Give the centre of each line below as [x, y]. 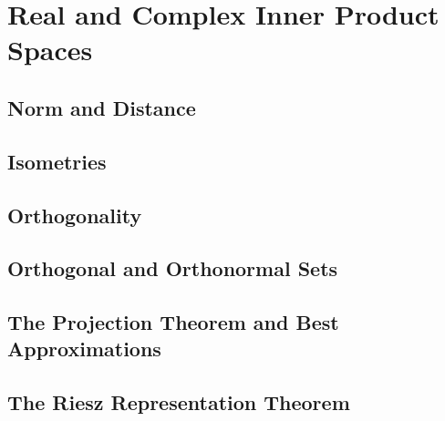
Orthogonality [75, 215]
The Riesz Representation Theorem [179, 402]
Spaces [50, 50]
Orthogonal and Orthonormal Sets [173, 268]
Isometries [57, 161]
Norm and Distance [102, 107]
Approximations [84, 349]
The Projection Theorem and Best [173, 322]
